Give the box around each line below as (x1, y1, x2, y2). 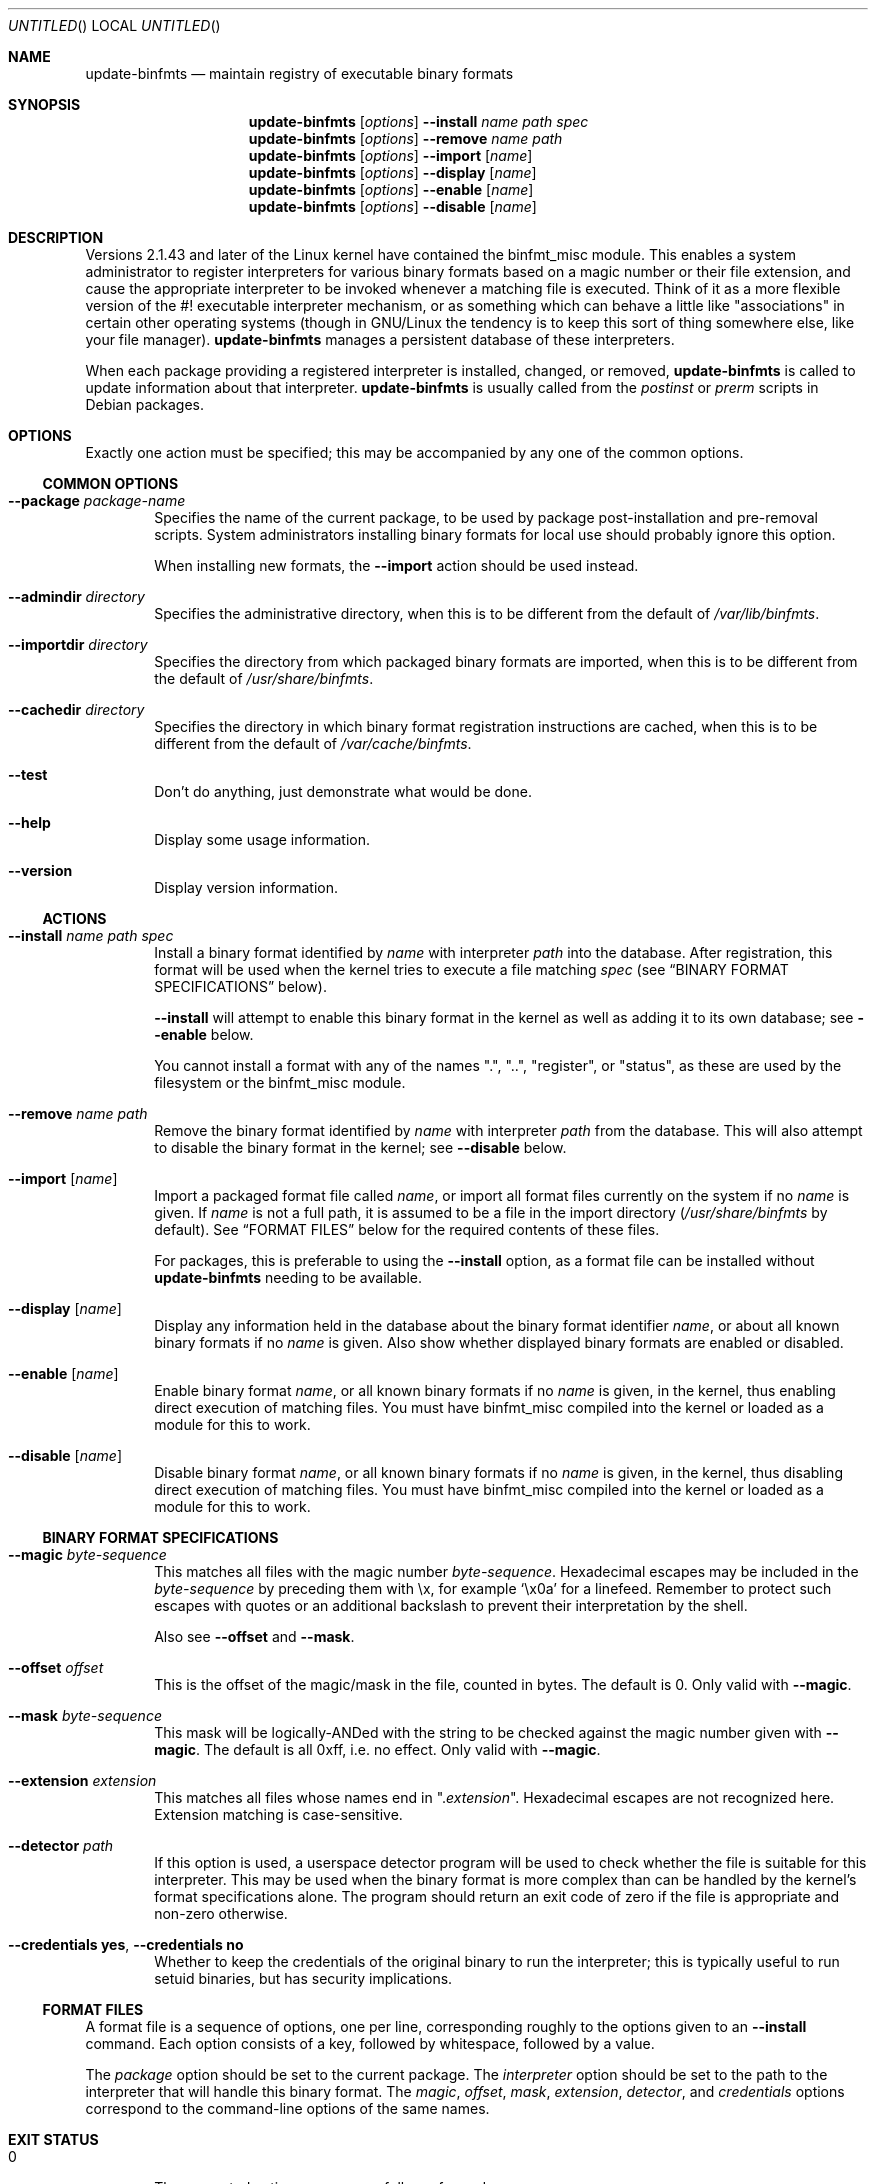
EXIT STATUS (8, 2131, 99, 2148)
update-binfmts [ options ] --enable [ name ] (248, 181, 534, 198)
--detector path (8, 1837, 114, 1854)
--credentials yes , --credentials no (8, 1936, 244, 1953)
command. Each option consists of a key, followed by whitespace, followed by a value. (85, 2035, 655, 2052)
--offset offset (8, 1659, 104, 1676)
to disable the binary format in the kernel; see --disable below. (154, 1139, 567, 1156)
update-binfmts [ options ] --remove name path (248, 130, 563, 147)
